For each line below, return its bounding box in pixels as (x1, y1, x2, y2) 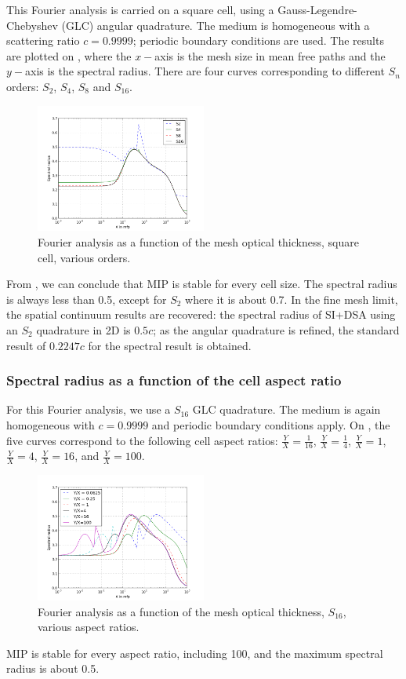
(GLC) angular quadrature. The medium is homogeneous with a (61, 16, 370, 33)
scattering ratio (6, 32, 80, 49)
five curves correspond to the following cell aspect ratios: (6, 432, 278, 448)
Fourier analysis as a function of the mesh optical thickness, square (38, 233, 359, 250)
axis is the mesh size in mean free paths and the (154, 47, 386, 64)
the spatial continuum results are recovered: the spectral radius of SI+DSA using (6, 306, 396, 323)
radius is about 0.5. (6, 660, 100, 677)
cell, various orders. (38, 249, 131, 265)
